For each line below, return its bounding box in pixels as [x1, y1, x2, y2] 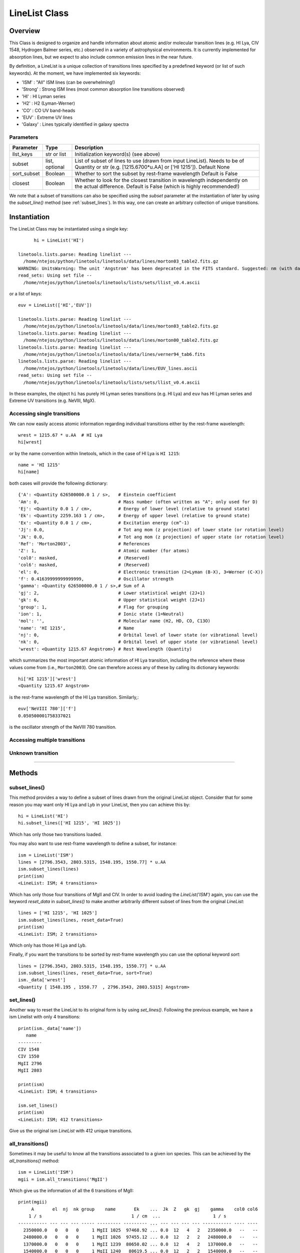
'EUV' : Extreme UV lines [21, 114, 72, 120]
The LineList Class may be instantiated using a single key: [9, 226, 128, 232]
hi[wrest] [18, 439, 42, 445]
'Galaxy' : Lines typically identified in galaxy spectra [21, 121, 129, 127]
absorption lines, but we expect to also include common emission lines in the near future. [9, 54, 193, 60]
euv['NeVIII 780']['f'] [18, 706, 76, 712]
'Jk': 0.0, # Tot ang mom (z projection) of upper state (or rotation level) [18, 534, 284, 540]
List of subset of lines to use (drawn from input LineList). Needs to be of [74, 157, 244, 164]
